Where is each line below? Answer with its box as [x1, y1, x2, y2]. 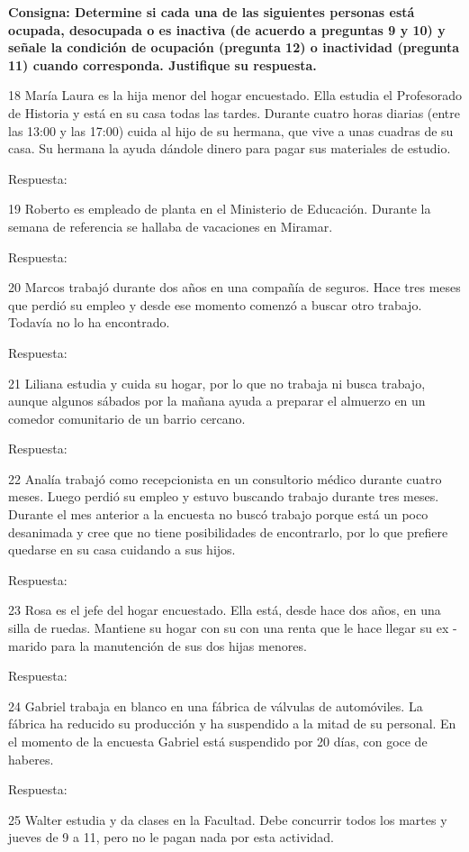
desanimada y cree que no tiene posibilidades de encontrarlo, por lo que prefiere [8, 522, 448, 541]
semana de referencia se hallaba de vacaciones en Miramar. [8, 216, 333, 235]
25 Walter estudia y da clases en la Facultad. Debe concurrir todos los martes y [8, 810, 447, 829]
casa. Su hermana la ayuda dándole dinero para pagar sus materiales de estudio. [8, 139, 451, 158]
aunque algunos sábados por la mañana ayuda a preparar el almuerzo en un [8, 391, 426, 410]
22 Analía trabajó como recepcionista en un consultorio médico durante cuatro [8, 469, 442, 488]
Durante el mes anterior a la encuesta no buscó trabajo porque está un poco [8, 505, 428, 524]
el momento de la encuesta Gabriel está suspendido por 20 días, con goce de [8, 732, 428, 750]
